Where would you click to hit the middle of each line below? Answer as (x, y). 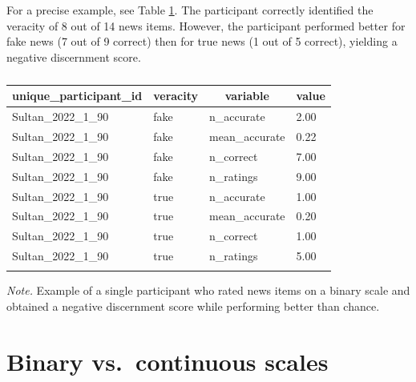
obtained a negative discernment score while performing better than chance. (193, 306)
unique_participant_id (77, 96)
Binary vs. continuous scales (168, 361)
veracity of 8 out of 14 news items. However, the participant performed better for (206, 25)
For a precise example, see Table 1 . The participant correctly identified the (190, 10)
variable (247, 96)
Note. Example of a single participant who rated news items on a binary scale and (208, 290)
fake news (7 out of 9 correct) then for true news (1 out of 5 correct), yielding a (202, 41)
